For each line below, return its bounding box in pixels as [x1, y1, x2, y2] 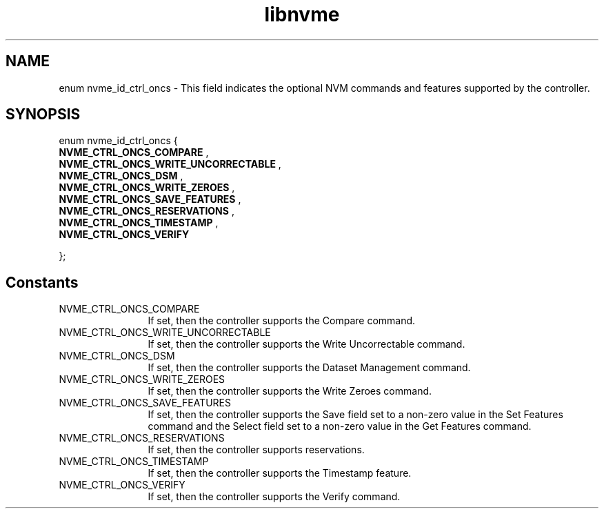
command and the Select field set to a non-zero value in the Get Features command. [148, 420, 532, 433]
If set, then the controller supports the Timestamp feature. [148, 467, 412, 480]
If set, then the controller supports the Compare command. [148, 315, 416, 327]
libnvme [264, 3, 340, 26]
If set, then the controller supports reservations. [148, 444, 365, 456]
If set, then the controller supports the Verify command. [148, 491, 401, 503]
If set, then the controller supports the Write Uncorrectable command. [148, 338, 465, 350]
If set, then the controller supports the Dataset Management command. [148, 362, 471, 374]
